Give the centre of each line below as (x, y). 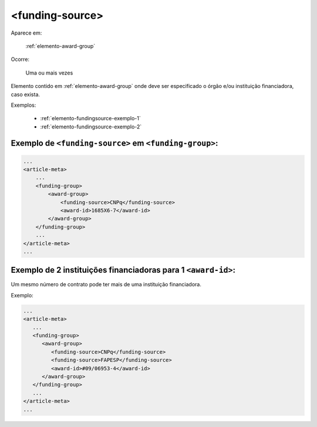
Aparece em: (26, 33)
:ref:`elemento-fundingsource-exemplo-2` (91, 127)
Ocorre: (20, 59)
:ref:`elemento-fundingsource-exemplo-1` (90, 118)
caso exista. (26, 94)
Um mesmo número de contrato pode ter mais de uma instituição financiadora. (106, 284)
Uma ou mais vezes (49, 73)
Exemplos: (23, 105)
